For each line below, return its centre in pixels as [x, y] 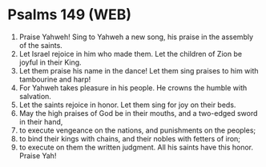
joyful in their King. [50, 62]
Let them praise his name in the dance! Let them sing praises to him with [139, 70]
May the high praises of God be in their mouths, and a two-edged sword [138, 113]
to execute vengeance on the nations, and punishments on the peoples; [137, 130]
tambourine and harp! [55, 79]
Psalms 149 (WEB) [70, 15]
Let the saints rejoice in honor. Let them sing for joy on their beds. [127, 105]
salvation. [35, 96]
